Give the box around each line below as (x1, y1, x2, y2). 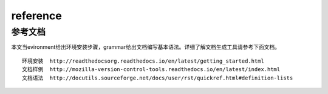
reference (11, 9, 62, 22)
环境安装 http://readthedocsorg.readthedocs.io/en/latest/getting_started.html (22, 57, 264, 64)
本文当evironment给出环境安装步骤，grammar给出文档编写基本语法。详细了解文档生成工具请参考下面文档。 (11, 43, 281, 51)
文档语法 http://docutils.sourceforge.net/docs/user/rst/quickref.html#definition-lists (22, 74, 293, 81)
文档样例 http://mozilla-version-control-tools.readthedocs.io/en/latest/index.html (22, 66, 281, 73)
